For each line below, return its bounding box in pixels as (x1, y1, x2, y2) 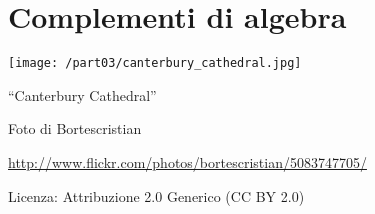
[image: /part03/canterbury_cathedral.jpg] (8, 56, 302, 71)
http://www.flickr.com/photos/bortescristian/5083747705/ (8, 151, 367, 172)
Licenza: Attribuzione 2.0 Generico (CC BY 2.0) (8, 185, 305, 206)
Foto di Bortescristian (8, 118, 142, 139)
